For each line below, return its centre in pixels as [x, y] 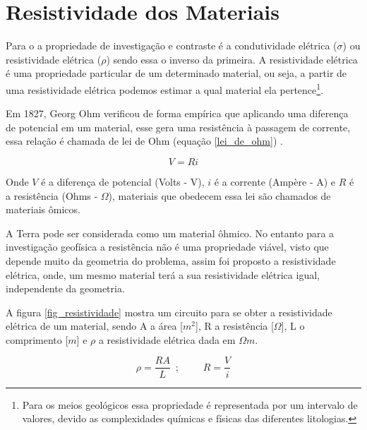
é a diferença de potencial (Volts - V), [123, 181]
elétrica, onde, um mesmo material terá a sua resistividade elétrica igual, [163, 274]
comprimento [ [37, 339]
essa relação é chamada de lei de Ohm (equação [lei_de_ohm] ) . [144, 141]
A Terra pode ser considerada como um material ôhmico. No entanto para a [170, 233]
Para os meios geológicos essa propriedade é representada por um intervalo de [190, 404]
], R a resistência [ [234, 326]
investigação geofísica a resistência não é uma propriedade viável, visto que [167, 247]
